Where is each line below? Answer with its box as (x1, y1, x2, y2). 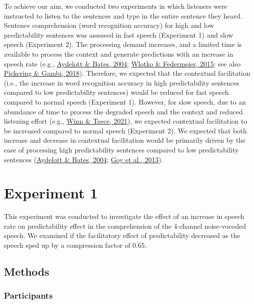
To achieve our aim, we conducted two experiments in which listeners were (4, 1, 228, 11)
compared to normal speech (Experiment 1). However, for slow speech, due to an (4, 96, 246, 107)
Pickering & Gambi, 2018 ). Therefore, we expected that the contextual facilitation (4, 68, 251, 78)
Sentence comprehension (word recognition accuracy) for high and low (4, 20, 214, 30)
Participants (4, 289, 53, 302)
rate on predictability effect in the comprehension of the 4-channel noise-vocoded (4, 220, 246, 231)
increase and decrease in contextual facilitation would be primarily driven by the (4, 135, 246, 145)
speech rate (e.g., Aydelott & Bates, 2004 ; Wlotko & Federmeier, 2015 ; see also (4, 58, 241, 68)
